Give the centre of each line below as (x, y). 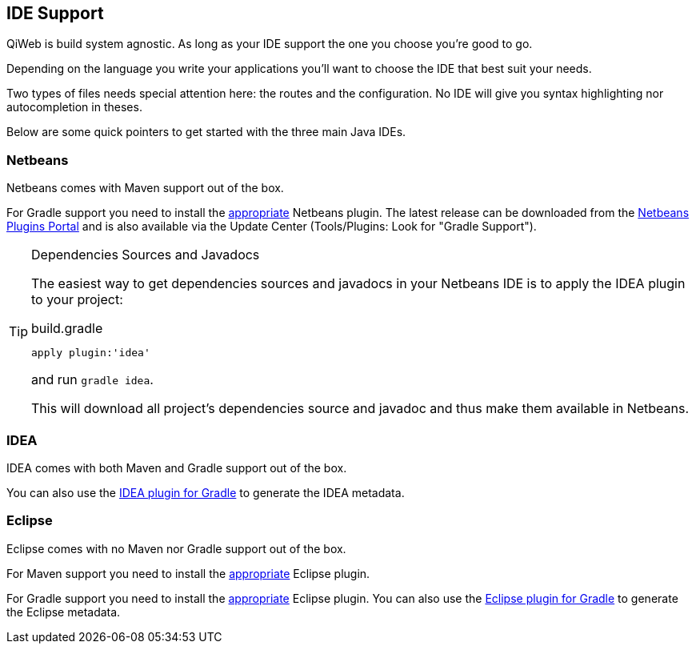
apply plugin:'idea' (91, 353)
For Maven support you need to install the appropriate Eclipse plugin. (188, 573)
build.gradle (67, 329)
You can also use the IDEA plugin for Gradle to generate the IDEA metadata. (206, 492)
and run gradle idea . (92, 380)
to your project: (77, 300)
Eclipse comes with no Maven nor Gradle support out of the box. (176, 548)
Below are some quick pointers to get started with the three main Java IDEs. (206, 132)
